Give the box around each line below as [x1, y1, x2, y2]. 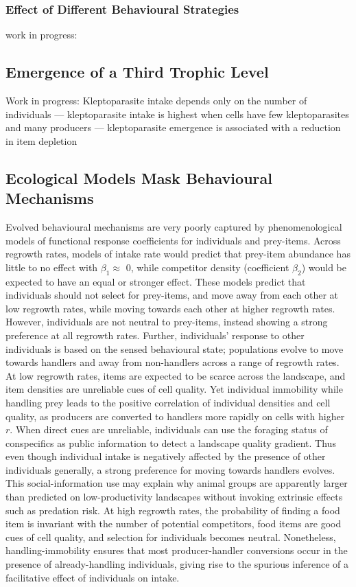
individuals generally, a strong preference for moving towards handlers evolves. [5, 462, 335, 476]
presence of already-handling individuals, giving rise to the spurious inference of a [5, 557, 348, 571]
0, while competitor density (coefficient [126, 260, 289, 274]
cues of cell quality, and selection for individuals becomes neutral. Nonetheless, [5, 529, 336, 544]
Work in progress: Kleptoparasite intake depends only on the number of [5, 93, 307, 108]
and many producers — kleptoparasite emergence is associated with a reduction [5, 120, 341, 135]
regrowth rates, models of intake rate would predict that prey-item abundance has [5, 246, 351, 261]
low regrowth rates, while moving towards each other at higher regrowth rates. [5, 301, 335, 315]
